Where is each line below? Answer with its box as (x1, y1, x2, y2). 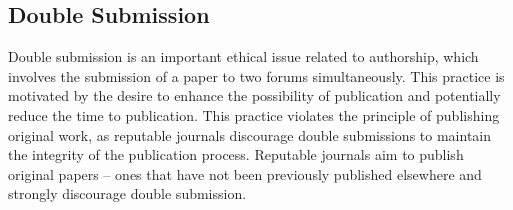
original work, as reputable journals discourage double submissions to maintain (8, 124, 491, 145)
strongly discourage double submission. (8, 183, 247, 204)
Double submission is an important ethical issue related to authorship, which (8, 46, 479, 67)
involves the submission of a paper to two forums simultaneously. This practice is (8, 65, 505, 86)
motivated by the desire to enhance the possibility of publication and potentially (8, 85, 501, 106)
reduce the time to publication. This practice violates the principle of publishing (8, 104, 500, 125)
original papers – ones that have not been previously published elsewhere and (8, 163, 482, 184)
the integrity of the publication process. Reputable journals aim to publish (8, 144, 464, 165)
